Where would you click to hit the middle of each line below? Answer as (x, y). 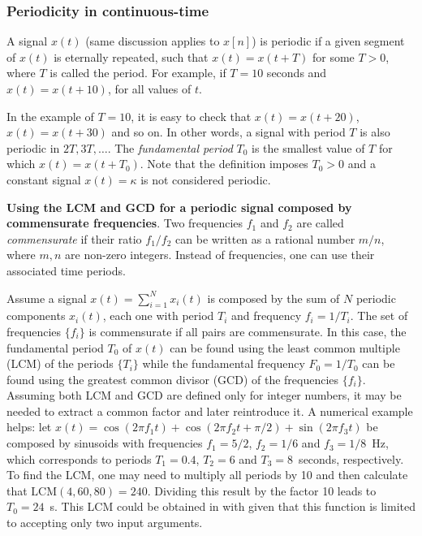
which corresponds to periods (79, 458)
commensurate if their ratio (74, 238)
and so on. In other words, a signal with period (228, 132)
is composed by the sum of (273, 298)
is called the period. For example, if (138, 73)
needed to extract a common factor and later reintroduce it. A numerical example (210, 411)
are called (320, 223)
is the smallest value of (308, 147)
